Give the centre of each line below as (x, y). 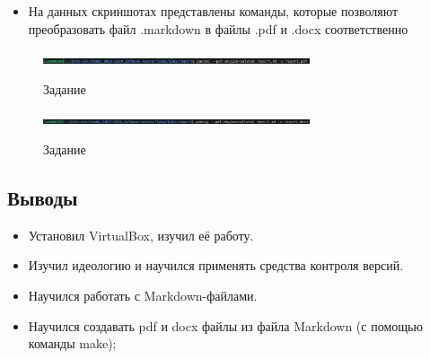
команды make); (72, 343)
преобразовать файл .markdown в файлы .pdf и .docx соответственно (218, 28)
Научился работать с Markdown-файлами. (143, 295)
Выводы (43, 197)
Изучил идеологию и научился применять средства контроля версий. (216, 265)
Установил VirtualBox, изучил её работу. (141, 235)
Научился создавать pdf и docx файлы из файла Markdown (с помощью (225, 325)
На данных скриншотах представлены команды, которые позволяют (213, 11)
